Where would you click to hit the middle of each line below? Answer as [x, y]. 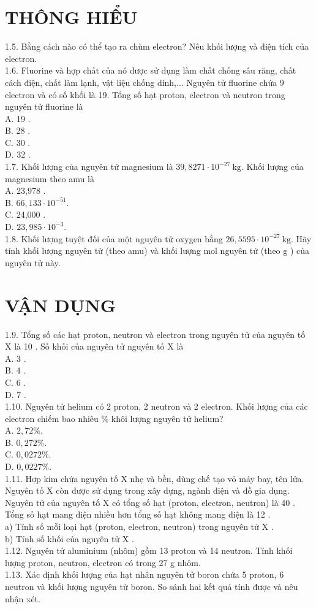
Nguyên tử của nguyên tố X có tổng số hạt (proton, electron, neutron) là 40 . [150, 502]
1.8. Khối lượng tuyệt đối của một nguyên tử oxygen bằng [114, 238]
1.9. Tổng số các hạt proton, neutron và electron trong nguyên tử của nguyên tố [155, 334]
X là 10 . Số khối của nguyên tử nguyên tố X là [94, 346]
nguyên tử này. [33, 262]
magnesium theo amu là [50, 178]
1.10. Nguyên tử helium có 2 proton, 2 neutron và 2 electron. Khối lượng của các [156, 406]
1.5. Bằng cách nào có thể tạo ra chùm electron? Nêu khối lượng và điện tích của [157, 46]
